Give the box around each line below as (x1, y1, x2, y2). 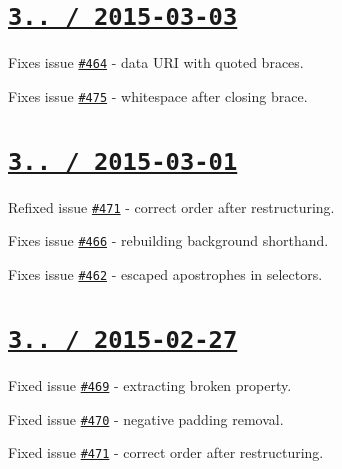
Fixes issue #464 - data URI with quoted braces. (8, 52, 304, 73)
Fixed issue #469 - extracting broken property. (8, 375, 292, 396)
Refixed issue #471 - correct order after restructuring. (8, 196, 335, 217)
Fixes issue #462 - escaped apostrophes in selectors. (8, 264, 323, 285)
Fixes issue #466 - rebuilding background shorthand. (8, 230, 329, 251)
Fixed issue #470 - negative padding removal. (8, 408, 284, 429)
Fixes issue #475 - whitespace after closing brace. (8, 85, 308, 106)
